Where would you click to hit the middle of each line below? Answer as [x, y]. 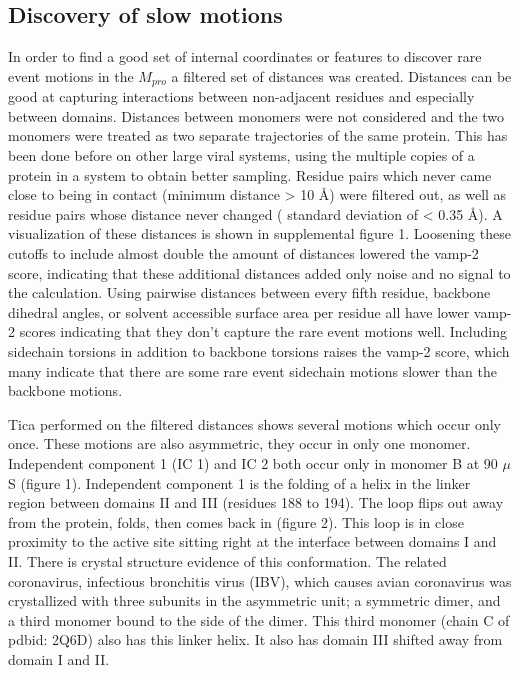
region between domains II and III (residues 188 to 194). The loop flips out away [256, 502]
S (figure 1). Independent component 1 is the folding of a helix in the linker [239, 482]
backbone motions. [65, 390]
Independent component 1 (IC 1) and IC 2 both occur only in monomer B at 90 [253, 462]
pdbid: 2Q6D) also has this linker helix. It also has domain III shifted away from [255, 639]
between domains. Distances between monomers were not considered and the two [256, 115]
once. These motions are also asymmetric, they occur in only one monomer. [239, 443]
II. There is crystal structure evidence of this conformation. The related [227, 560]
